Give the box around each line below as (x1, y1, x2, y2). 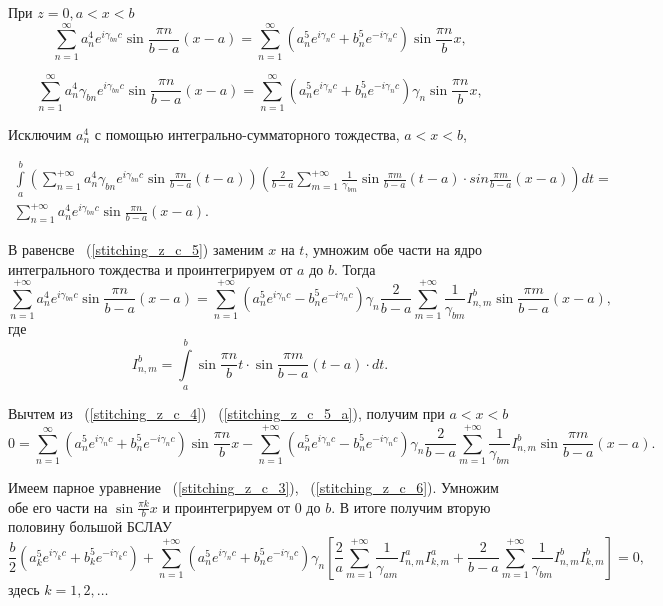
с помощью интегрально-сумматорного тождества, (94, 123, 400, 144)
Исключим (8, 123, 72, 144)
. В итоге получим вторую (331, 496, 491, 517)
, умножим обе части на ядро (304, 238, 482, 259)
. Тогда (333, 258, 376, 279)
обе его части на (8, 496, 108, 517)
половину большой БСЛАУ (8, 516, 173, 537)
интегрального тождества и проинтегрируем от (8, 258, 293, 279)
